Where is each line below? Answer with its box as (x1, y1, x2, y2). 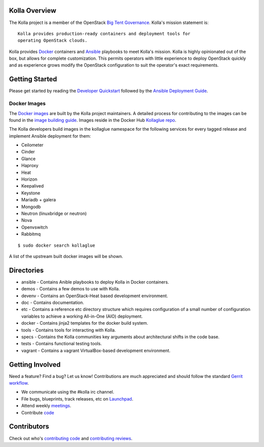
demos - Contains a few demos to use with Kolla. (21, 286, 120, 292)
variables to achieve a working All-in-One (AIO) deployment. (21, 313, 143, 319)
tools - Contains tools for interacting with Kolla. (21, 327, 116, 333)
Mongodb (21, 204, 41, 210)
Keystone (21, 190, 41, 196)
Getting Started (9, 75, 57, 83)
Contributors (9, 423, 49, 431)
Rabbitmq (21, 231, 41, 237)
